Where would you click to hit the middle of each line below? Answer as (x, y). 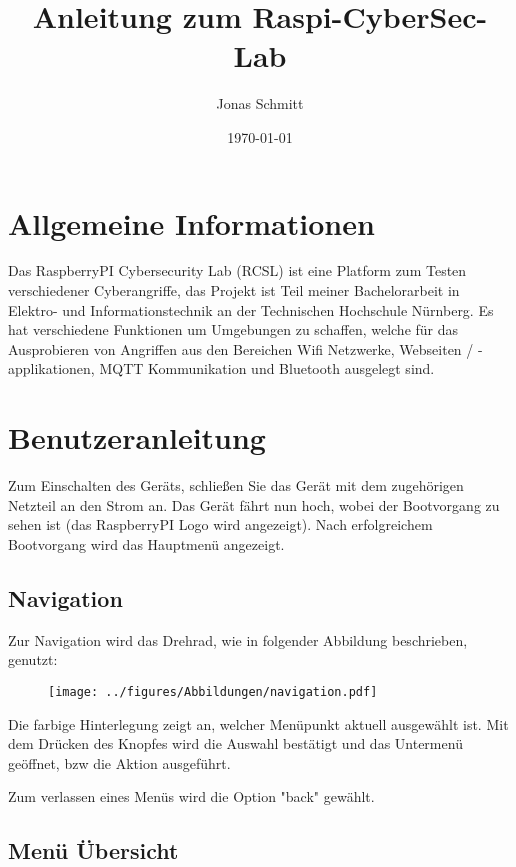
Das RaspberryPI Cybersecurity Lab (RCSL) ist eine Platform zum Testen (237, 270)
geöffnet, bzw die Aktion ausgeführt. (119, 762)
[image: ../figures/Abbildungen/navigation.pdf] (213, 691)
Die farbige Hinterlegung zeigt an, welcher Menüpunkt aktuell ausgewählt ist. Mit (258, 723)
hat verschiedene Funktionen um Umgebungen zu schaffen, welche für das (233, 329)
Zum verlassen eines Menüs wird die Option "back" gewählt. (191, 796)
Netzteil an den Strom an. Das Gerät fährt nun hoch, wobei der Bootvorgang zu (254, 504)
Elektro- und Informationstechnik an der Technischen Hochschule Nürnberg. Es (251, 309)
